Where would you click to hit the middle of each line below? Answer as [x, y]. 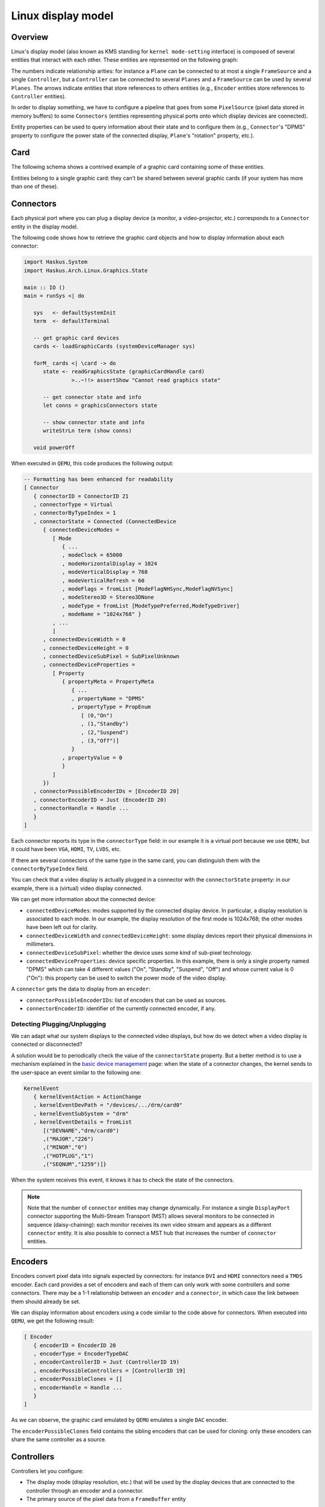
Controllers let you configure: [48, 1471]
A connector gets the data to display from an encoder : [81, 989]
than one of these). [35, 186]
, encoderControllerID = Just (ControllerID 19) [107, 1362]
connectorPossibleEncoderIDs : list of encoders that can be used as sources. [126, 1000]
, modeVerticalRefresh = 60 [103, 580]
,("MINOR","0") [65, 1147]
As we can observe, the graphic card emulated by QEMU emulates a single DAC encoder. [119, 1420]
